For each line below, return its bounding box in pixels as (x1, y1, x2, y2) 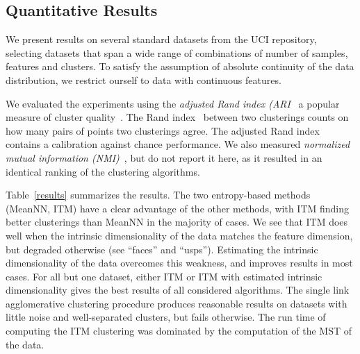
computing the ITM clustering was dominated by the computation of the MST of (6, 323, 352, 338)
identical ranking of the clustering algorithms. (6, 164, 200, 178)
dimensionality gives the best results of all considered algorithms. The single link (6, 283, 350, 297)
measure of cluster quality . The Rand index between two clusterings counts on (6, 110, 349, 124)
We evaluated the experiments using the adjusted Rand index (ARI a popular (6, 96, 340, 110)
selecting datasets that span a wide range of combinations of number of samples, (6, 45, 348, 60)
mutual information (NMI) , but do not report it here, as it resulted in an (6, 150, 322, 165)
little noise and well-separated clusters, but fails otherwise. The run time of (6, 310, 326, 324)
